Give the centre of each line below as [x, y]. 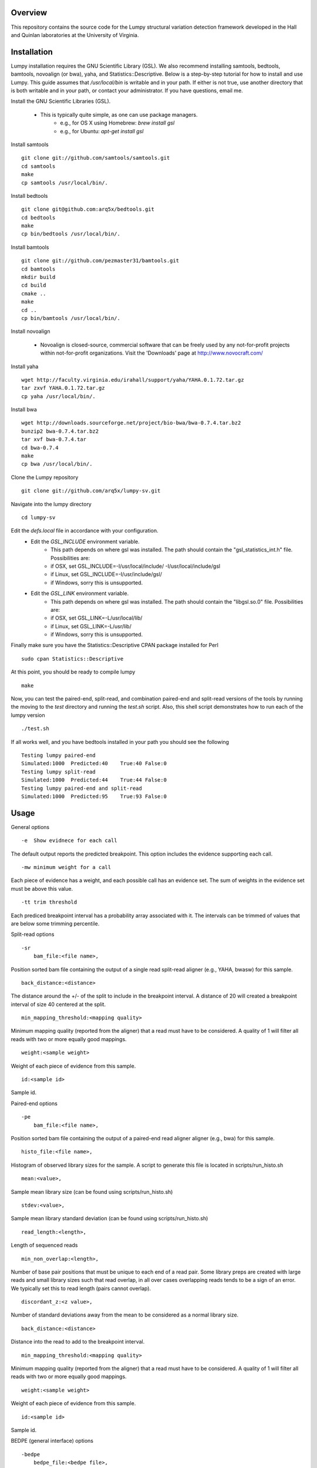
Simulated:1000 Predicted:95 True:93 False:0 [94, 796]
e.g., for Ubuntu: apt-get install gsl [102, 131]
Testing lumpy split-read [59, 772]
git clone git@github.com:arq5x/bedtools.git [88, 209]
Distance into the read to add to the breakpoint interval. [78, 1342]
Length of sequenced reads [44, 1245]
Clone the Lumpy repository [45, 477]
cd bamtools [38, 269]
